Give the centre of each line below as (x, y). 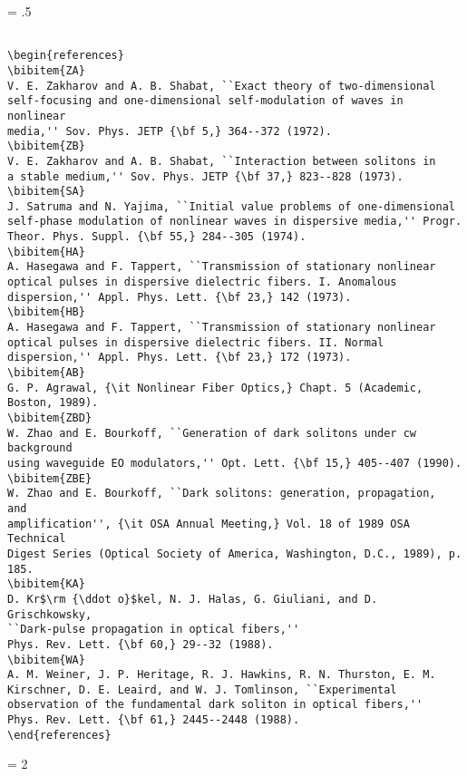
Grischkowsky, (50, 614)
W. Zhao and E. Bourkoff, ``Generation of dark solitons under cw (212, 433)
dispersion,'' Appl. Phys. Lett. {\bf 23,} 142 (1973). (180, 297)
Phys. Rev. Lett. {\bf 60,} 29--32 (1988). (141, 644)
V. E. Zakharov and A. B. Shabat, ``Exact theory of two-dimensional (222, 86)
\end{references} (59, 735)
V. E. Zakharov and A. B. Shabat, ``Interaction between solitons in (222, 161)
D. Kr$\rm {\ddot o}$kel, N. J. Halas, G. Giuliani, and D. (193, 599)
